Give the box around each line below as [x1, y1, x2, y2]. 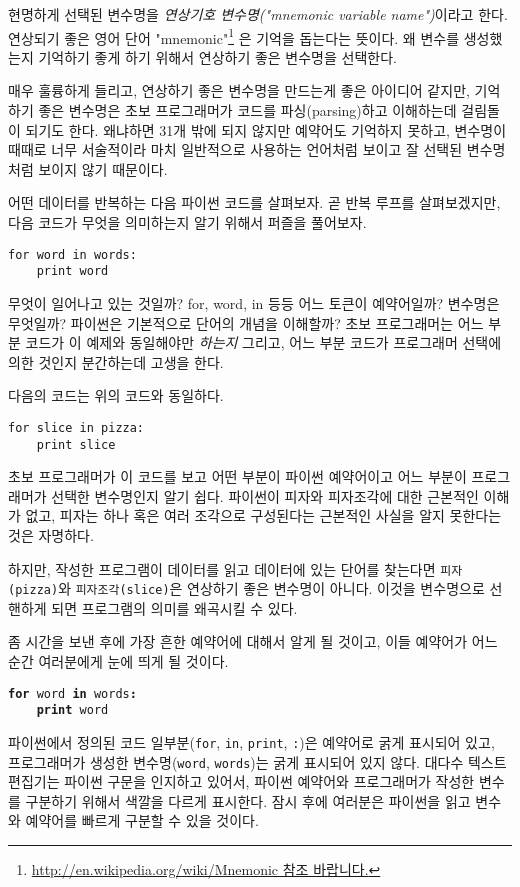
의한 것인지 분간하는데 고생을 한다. [8, 351, 224, 372]
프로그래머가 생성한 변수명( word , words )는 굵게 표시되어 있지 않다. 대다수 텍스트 [8, 751, 507, 772]
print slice [36, 437, 116, 452]
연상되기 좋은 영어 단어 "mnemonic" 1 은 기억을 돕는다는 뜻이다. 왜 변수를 [8, 24, 460, 48]
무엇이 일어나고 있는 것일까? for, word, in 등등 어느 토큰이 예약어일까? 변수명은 [8, 292, 500, 313]
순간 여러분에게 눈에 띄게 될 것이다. [8, 651, 229, 672]
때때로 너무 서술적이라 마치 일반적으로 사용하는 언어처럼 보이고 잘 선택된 [8, 139, 463, 160]
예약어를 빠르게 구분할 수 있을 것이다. [25, 810, 259, 831]
